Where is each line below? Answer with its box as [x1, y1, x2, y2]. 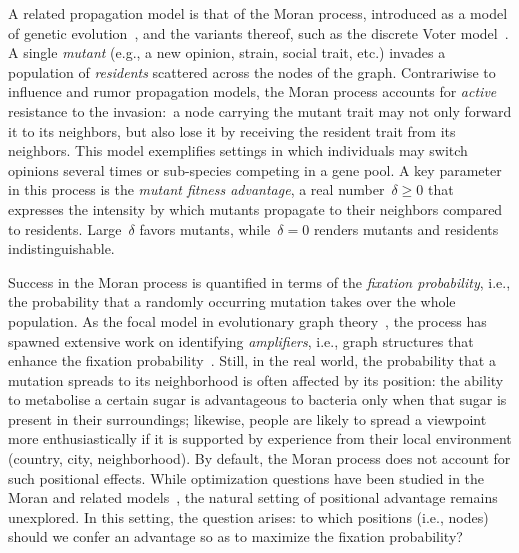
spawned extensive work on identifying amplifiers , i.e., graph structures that [8, 330, 474, 351]
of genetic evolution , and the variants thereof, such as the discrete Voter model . [8, 22, 509, 43]
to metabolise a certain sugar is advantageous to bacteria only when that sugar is [8, 389, 507, 410]
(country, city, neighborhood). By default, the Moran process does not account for [8, 448, 511, 469]
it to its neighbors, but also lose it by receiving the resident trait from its [8, 120, 456, 141]
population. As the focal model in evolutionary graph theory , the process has [8, 310, 487, 331]
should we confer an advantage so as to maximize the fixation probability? [8, 526, 463, 547]
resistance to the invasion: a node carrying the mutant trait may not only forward [8, 100, 512, 121]
